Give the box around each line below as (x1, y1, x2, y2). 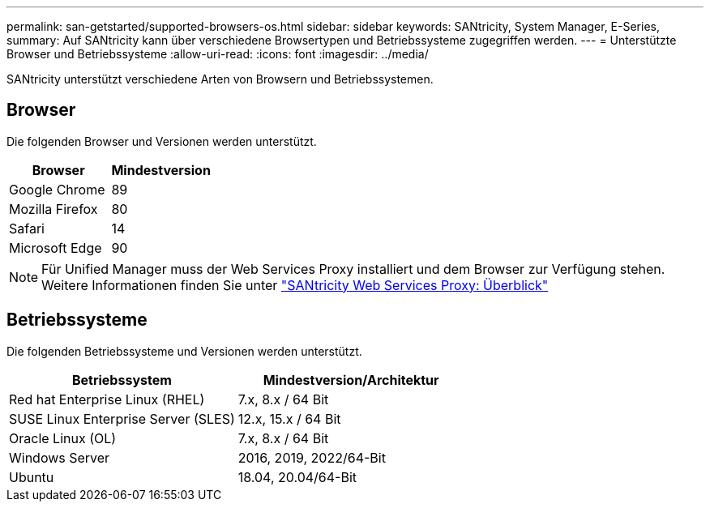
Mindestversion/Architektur (263, 371, 439, 388)
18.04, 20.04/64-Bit (237, 468, 357, 485)
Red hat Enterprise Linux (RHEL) (9, 391, 205, 408)
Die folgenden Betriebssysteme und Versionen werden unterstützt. (6, 344, 362, 358)
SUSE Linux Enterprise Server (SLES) (9, 410, 235, 427)
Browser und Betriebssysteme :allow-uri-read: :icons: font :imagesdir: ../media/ (6, 47, 429, 61)
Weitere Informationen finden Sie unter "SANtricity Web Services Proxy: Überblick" (41, 276, 549, 293)
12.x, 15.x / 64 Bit (237, 410, 341, 427)
